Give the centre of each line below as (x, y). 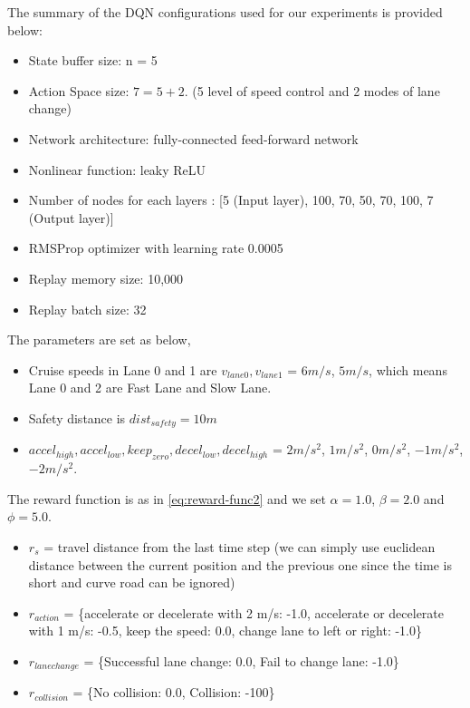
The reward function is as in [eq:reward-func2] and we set (167, 498)
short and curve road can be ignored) (132, 582)
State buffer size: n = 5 (93, 60)
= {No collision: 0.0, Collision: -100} (174, 692)
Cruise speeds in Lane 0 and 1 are (123, 369)
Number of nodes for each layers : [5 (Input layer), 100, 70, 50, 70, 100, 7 (231, 200)
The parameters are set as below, (99, 339)
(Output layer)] (71, 217)
